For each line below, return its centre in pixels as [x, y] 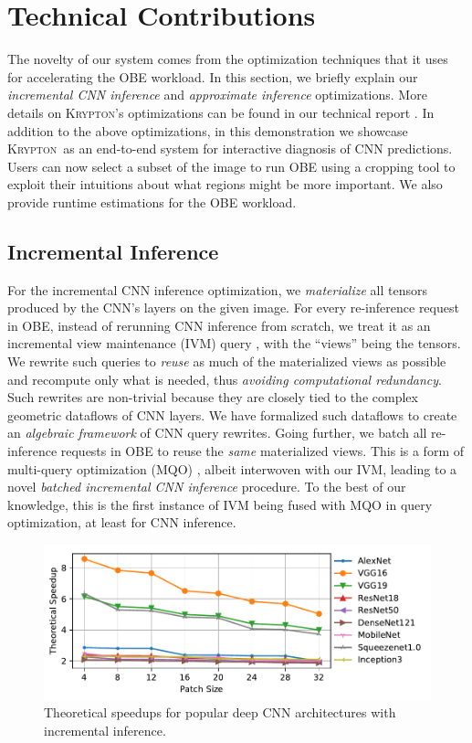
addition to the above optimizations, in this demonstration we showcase [208, 130]
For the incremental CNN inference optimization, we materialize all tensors [217, 289]
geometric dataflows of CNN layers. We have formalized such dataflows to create [232, 414]
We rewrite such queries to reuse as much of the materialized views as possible [227, 361]
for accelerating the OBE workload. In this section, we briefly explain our [213, 76]
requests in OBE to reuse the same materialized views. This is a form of [262, 451]
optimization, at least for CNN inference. [122, 522]
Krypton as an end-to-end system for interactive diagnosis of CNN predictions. [230, 149]
